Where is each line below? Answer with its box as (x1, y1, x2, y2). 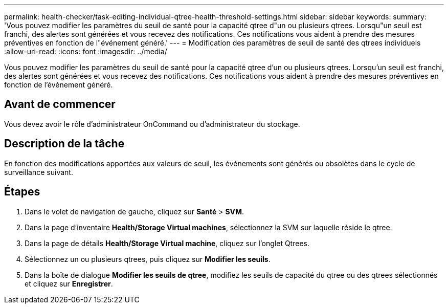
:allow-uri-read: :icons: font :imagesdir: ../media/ (4, 47, 167, 56)
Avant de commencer (4, 98, 116, 111)
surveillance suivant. (4, 167, 73, 177)
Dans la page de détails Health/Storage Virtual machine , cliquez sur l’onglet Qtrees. (25, 238, 309, 248)
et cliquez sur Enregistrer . (25, 279, 113, 288)
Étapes (4, 185, 40, 199)
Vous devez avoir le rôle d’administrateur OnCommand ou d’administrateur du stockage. (4, 119, 300, 128)
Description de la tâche (4, 137, 125, 150)
